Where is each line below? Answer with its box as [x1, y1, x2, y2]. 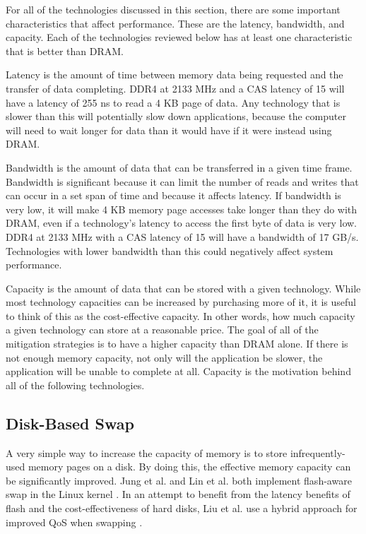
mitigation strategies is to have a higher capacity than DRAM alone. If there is [6, 336, 348, 351]
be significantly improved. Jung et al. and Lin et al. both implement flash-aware [6, 473, 352, 487]
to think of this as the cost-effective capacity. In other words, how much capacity [6, 308, 355, 323]
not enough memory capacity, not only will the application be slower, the [6, 350, 323, 364]
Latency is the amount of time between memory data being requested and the [6, 67, 343, 82]
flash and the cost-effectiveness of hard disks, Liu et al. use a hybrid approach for [6, 501, 358, 516]
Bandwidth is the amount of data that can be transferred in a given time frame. [6, 160, 353, 174]
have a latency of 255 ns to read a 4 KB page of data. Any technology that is [6, 95, 341, 109]
